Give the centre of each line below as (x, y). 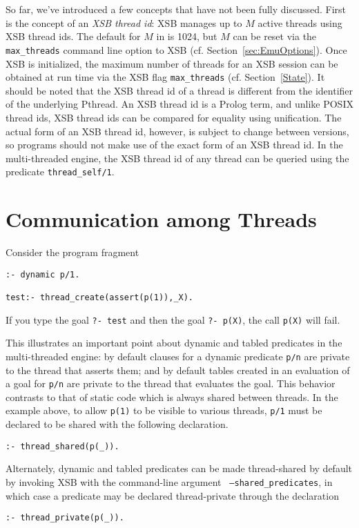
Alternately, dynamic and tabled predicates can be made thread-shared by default (179, 468)
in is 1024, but (187, 36)
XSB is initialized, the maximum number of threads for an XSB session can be (172, 63)
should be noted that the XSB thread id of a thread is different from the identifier (179, 90)
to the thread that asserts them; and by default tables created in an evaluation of (178, 370)
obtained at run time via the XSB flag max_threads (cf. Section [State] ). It (165, 77)
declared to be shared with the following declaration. (117, 424)
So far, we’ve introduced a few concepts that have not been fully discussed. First (176, 9)
